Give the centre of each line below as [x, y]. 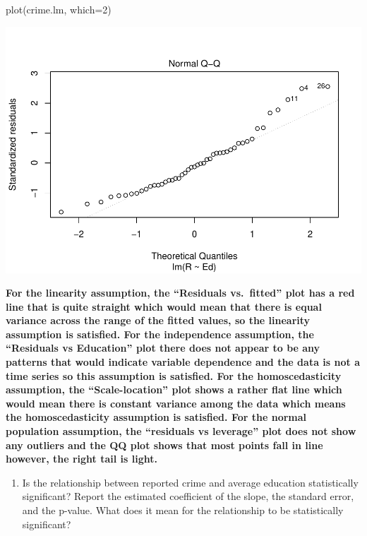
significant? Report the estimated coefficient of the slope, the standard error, [188, 496]
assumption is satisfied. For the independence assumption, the [160, 334]
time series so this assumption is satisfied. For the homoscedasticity [174, 375]
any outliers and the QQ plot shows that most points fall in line [164, 445]
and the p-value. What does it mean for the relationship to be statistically [183, 510]
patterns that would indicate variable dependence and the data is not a [183, 362]
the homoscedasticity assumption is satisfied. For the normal [156, 417]
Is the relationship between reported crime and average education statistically [190, 482]
